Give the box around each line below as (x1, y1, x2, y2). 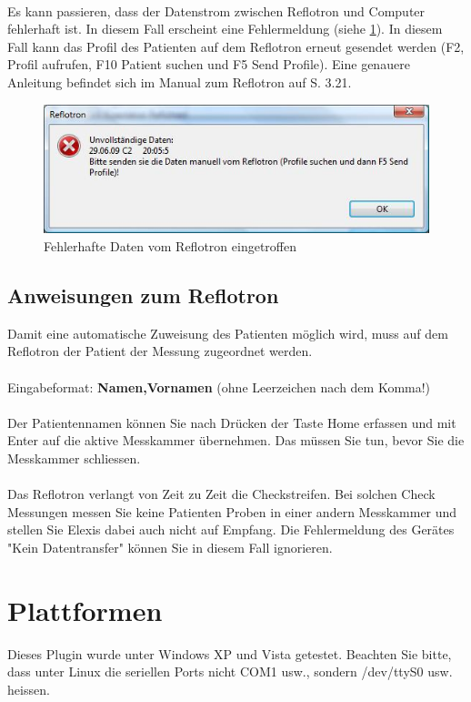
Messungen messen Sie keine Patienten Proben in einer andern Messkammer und (7, 502, 457, 521)
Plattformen (7, 591, 163, 628)
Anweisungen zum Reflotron (7, 281, 279, 309)
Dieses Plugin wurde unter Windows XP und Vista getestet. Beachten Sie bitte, (7, 644, 452, 663)
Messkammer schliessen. (7, 448, 141, 467)
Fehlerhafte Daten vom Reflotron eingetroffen (44, 237, 296, 256)
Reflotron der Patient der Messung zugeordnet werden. (7, 341, 313, 361)
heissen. (7, 679, 50, 698)
